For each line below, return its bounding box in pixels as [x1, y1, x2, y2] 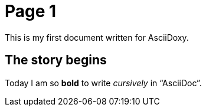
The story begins [5, 53, 107, 68]
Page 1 [5, 1, 57, 21]
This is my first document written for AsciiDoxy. [5, 32, 189, 43]
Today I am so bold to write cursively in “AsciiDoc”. [5, 77, 202, 88]
